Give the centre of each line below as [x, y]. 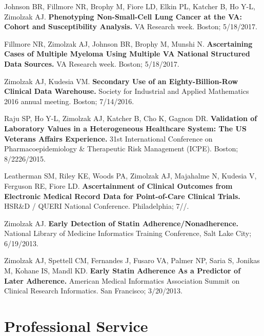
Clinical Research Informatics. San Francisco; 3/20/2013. [94, 291]
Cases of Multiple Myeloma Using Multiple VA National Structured [127, 54]
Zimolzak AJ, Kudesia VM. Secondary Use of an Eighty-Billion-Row [121, 81]
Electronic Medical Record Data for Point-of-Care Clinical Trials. [122, 196]
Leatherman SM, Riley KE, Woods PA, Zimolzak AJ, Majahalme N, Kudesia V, [130, 176]
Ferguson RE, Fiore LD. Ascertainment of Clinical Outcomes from [118, 185]
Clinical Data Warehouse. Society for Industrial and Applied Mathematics [127, 91]
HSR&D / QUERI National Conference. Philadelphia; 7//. [97, 206]
